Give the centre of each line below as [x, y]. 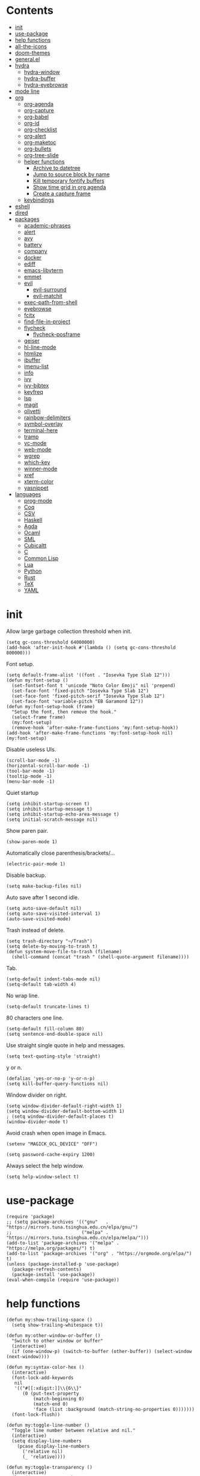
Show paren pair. [27, 830]
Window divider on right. [37, 1095]
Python [33, 571]
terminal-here [41, 430]
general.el [27, 59]
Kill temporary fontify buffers [68, 181]
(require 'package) [31, 1216]
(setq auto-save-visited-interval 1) [53, 914]
